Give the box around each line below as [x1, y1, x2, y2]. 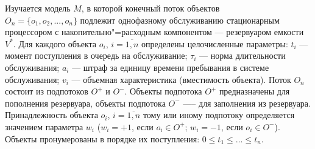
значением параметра [5, 120, 83, 133]
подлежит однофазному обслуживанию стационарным [80, 13, 280, 26]
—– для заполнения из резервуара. [183, 96, 311, 109]
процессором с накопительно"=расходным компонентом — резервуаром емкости [5, 25, 304, 38]
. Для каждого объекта [13, 37, 97, 50]
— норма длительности [199, 49, 286, 62]
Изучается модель [5, 2, 71, 14]
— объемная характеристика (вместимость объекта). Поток [71, 73, 291, 85]
